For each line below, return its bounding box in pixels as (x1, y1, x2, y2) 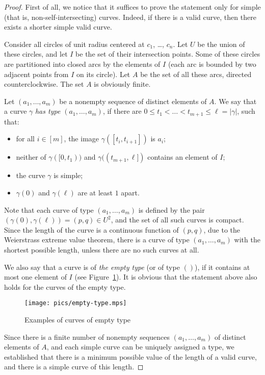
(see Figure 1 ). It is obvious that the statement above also (74, 271, 257, 282)
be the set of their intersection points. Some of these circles (75, 48, 260, 59)
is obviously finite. (94, 79, 151, 89)
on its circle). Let (76, 68, 130, 79)
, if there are (102, 106, 142, 116)
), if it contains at (195, 261, 250, 272)
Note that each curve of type (4, 204, 94, 215)
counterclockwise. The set (4, 79, 84, 89)
